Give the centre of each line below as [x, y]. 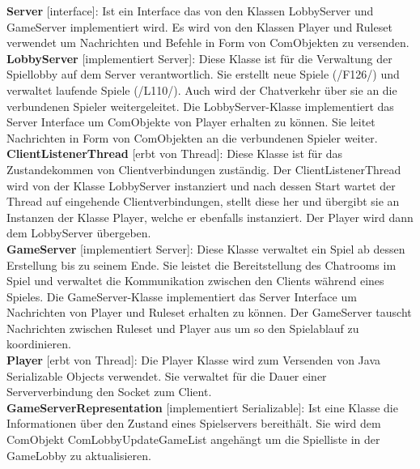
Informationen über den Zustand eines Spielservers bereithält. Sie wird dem [194, 423]
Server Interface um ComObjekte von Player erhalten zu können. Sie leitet [191, 122]
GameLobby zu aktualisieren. [79, 455]
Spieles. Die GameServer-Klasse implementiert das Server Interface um [182, 296]
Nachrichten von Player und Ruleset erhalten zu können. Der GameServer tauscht [209, 312]
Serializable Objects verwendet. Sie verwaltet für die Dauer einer [167, 375]
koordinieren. [39, 344]
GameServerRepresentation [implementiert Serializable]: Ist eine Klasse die [202, 407]
